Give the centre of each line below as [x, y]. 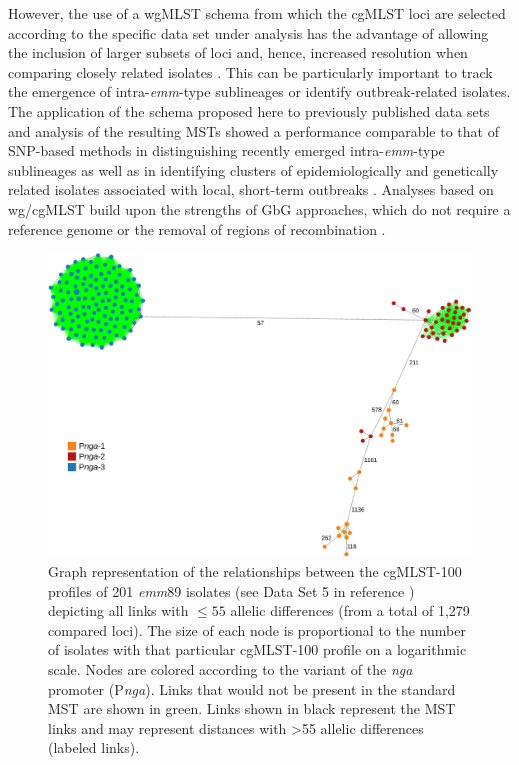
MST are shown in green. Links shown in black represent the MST [252, 708]
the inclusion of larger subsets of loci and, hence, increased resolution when [238, 52]
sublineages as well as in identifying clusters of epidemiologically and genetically [253, 169]
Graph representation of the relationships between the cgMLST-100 [255, 571]
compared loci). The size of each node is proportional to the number [257, 629]
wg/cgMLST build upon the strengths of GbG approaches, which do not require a [259, 208]
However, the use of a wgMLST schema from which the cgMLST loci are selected [257, 13]
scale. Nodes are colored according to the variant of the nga [230, 669]
